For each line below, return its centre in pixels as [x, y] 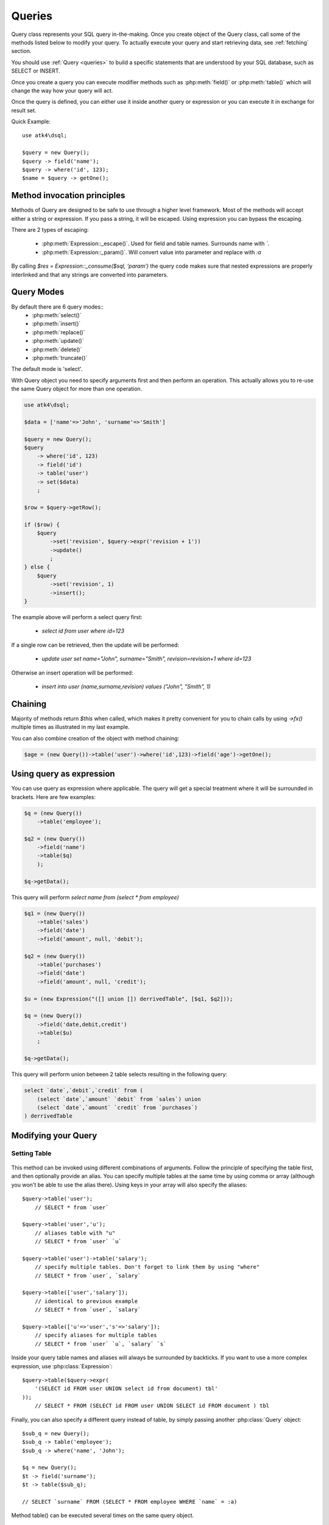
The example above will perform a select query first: [77, 617]
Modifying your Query [54, 1136]
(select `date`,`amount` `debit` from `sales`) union [119, 1099]
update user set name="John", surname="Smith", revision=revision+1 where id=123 [147, 659]
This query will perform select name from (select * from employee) [95, 897]
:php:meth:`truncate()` [60, 357]
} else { [37, 567]
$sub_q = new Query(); [56, 1433]
